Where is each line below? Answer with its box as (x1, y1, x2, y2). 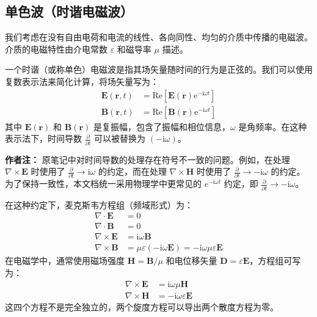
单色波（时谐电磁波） (5, 2, 133, 21)
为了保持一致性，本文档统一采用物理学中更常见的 (5, 177, 202, 190)
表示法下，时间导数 (5, 132, 82, 145)
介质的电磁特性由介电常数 (5, 42, 107, 55)
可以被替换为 (94, 132, 146, 145)
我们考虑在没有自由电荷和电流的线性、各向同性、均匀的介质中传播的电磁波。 (5, 31, 313, 43)
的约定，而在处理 (98, 165, 167, 178)
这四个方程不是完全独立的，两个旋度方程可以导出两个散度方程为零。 (5, 300, 279, 313)
